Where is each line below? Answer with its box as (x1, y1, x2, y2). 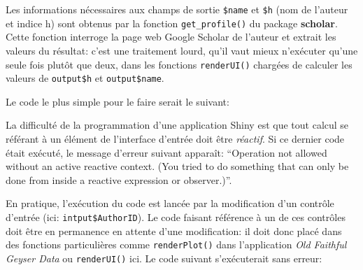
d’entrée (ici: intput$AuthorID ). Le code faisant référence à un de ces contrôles (6, 209, 346, 224)
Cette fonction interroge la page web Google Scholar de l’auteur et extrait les (6, 29, 336, 44)
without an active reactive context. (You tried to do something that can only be (6, 159, 349, 173)
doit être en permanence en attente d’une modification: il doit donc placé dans (6, 223, 342, 238)
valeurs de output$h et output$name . (6, 71, 164, 85)
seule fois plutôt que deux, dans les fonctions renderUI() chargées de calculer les (6, 57, 353, 71)
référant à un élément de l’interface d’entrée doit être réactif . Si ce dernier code (6, 132, 345, 145)
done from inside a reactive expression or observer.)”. (6, 172, 232, 187)
